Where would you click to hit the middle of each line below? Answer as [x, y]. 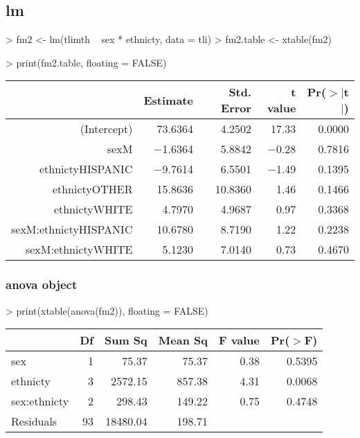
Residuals [34, 421]
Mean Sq [183, 340]
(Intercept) [106, 129]
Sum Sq [126, 340]
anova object [42, 284]
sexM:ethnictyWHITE [79, 249]
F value [239, 340]
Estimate [168, 100]
